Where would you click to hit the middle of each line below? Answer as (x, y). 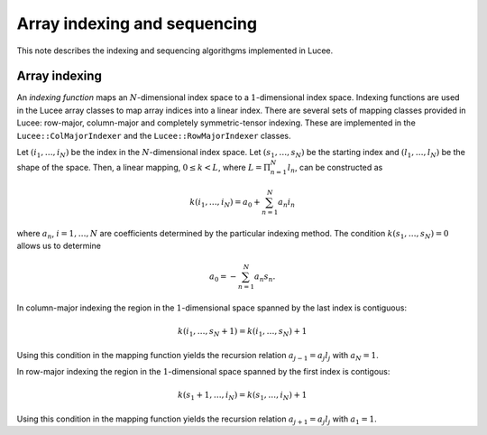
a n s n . (265, 278)
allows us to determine (59, 245)
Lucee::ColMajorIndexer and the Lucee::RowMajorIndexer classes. (154, 135)
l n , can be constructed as (335, 169)
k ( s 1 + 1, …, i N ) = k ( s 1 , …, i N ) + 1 (242, 396)
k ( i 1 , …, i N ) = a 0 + (225, 203)
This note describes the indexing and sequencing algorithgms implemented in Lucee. (175, 51)
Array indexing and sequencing (137, 23)
